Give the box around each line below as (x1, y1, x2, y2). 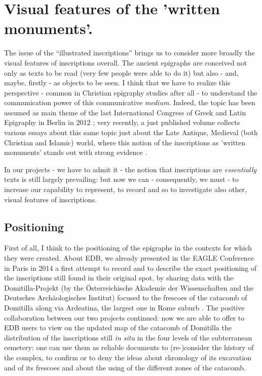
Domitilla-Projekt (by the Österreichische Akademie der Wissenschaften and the (4, 282, 254, 293)
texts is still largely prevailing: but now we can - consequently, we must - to (4, 174, 239, 184)
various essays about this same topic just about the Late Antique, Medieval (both (4, 127, 258, 138)
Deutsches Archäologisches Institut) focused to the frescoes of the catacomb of (4, 292, 247, 303)
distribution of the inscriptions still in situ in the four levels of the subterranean (4, 332, 252, 342)
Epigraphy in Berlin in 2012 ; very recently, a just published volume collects (4, 117, 240, 128)
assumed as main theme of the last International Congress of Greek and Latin (4, 107, 246, 117)
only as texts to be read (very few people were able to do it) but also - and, (4, 67, 239, 78)
